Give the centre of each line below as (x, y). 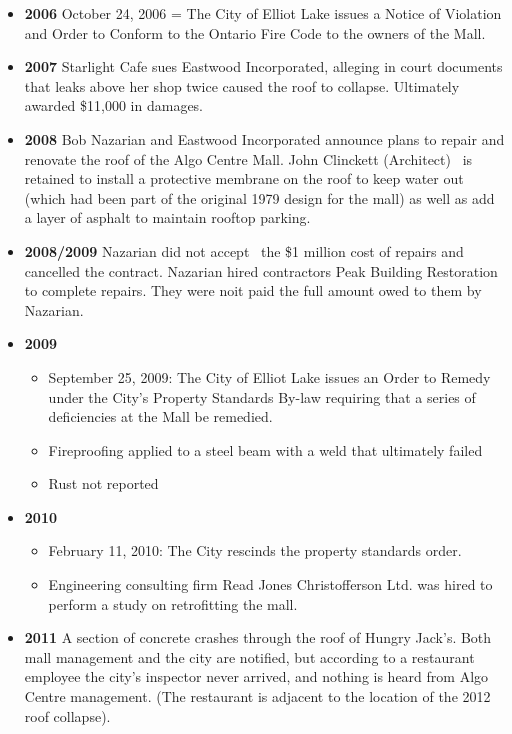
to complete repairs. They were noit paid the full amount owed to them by (253, 290)
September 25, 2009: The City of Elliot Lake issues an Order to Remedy (269, 376)
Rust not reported (103, 483)
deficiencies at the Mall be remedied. (160, 416)
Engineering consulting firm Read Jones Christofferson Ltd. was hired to (270, 584)
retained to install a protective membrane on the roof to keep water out (244, 178)
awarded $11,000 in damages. (114, 105)
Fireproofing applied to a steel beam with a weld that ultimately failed (265, 449)
